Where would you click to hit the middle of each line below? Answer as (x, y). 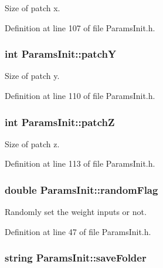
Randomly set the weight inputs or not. (76, 212)
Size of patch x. (33, 8)
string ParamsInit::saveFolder (76, 258)
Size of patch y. (32, 76)
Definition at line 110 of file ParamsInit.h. (80, 95)
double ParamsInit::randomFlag (81, 189)
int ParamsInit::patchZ (60, 122)
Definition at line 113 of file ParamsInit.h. (80, 163)
